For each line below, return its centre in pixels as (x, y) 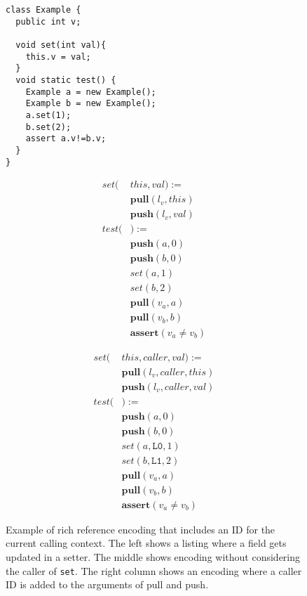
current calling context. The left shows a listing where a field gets (146, 543)
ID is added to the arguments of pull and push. (107, 584)
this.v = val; (58, 57)
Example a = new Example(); (91, 92)
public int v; (48, 21)
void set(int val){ (61, 45)
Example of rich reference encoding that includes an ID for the (141, 529)
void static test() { (66, 80)
